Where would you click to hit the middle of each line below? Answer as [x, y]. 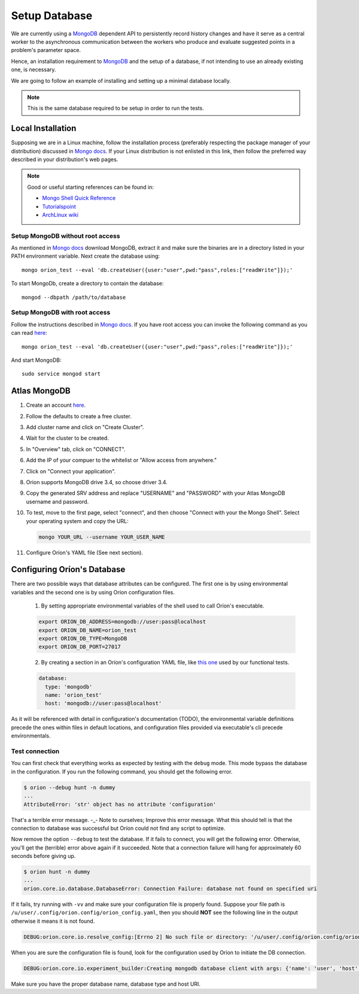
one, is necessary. [34, 70]
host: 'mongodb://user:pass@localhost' [104, 703]
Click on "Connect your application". [71, 471]
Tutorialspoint [59, 206]
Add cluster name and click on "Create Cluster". [85, 427]
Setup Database [52, 16]
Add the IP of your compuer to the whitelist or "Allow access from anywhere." [121, 460]
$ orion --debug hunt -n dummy [70, 787]
